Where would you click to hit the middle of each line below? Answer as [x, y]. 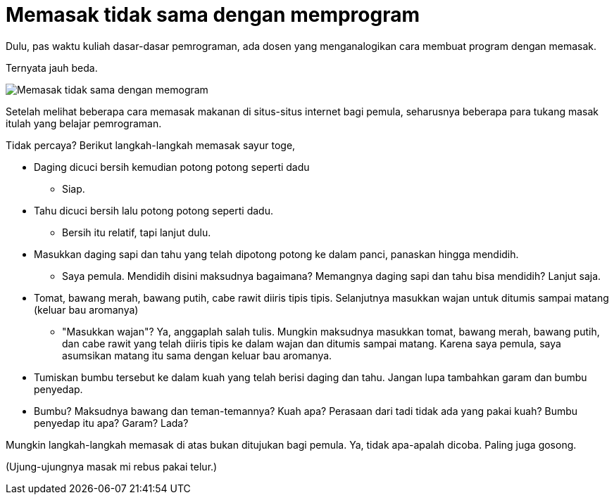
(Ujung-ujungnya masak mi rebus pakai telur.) [112, 466]
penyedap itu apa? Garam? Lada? [111, 423]
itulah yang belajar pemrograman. [84, 123]
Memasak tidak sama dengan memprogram [213, 15]
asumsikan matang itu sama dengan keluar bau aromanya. [197, 355]
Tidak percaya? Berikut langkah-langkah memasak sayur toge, [151, 145]
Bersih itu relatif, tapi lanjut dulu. [137, 232]
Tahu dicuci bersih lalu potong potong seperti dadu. [153, 210]
